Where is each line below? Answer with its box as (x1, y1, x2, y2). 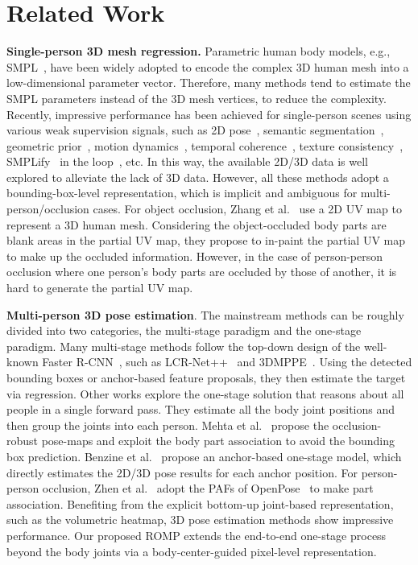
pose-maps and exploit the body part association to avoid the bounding (41, 432, 395, 449)
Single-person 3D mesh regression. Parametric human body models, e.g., (6, 43, 391, 60)
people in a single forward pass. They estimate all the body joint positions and (6, 401, 395, 418)
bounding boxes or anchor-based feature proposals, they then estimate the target (6, 369, 406, 386)
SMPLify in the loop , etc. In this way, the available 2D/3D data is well (6, 153, 368, 170)
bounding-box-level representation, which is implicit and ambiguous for (6, 184, 358, 201)
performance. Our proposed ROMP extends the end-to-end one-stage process (6, 526, 387, 543)
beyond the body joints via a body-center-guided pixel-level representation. (6, 542, 377, 559)
